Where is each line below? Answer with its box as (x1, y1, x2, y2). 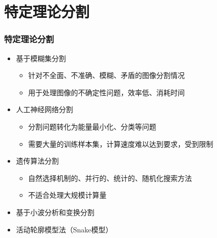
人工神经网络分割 (16, 104, 73, 115)
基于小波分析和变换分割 (16, 206, 95, 217)
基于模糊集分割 (16, 52, 66, 63)
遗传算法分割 (16, 155, 59, 166)
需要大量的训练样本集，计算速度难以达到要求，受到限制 (28, 138, 213, 149)
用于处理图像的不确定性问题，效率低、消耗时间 (28, 87, 185, 97)
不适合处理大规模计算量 (28, 190, 107, 200)
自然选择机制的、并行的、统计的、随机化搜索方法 (28, 172, 192, 183)
